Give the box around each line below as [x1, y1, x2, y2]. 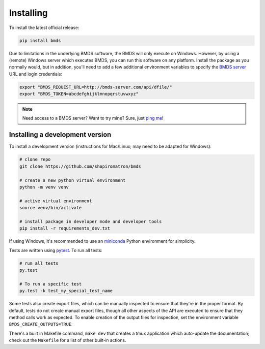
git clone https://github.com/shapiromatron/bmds [19, 163, 141, 169]
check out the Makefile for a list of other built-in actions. [9, 337, 126, 343]
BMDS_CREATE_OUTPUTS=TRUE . [9, 321, 73, 327]
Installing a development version [9, 130, 111, 139]
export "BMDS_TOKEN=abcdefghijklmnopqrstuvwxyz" [19, 91, 139, 97]
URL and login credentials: [9, 71, 62, 77]
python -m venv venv [19, 184, 69, 190]
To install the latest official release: [9, 25, 79, 31]
